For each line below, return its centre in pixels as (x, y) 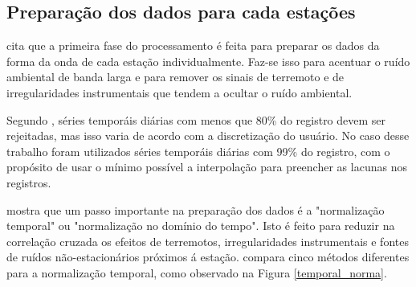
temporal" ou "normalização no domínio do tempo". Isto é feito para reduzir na (201, 225)
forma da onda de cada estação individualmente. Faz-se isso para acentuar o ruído (208, 61)
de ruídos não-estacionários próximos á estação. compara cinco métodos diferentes (208, 257)
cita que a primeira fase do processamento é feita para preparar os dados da (193, 45)
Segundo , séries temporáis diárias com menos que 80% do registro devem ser (196, 119)
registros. (29, 182)
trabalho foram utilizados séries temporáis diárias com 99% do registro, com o (198, 151)
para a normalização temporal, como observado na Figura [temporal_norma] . (197, 272)
